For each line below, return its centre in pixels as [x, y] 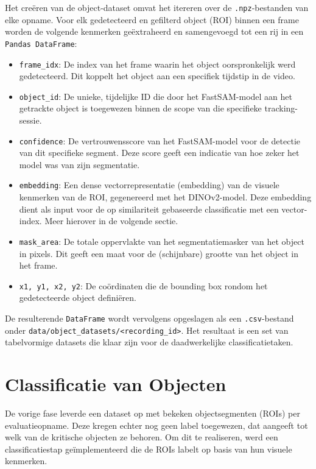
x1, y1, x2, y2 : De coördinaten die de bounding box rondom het [143, 285]
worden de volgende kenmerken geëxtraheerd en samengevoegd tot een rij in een [154, 31]
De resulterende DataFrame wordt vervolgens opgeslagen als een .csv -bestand [149, 318]
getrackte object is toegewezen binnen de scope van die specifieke [140, 108]
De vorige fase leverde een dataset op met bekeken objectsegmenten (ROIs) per [153, 413]
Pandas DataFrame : [41, 43]
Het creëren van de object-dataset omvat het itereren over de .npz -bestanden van [157, 7]
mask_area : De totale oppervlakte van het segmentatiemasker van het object [162, 241]
